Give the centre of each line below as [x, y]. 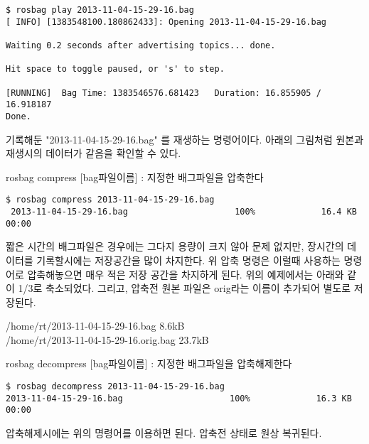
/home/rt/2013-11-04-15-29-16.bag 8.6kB [95, 326]
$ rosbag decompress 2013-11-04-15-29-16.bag [115, 387]
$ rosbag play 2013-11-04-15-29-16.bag [100, 10]
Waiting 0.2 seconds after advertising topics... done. [141, 45]
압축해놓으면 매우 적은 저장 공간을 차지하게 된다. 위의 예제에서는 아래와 [186, 274]
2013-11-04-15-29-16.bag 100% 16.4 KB [184, 212]
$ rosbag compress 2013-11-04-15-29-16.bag [110, 200]
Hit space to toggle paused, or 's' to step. [115, 69]
